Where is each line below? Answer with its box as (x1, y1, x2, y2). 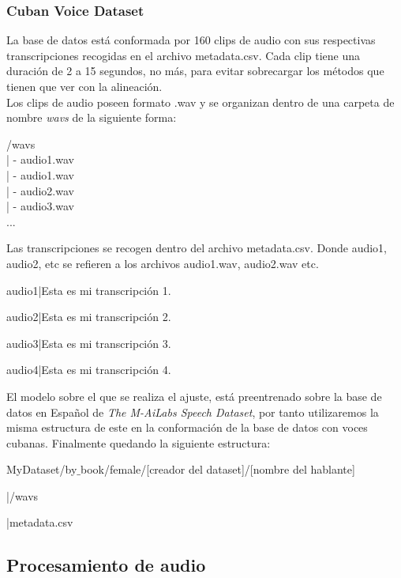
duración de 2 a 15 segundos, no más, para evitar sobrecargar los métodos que (6, 62, 384, 79)
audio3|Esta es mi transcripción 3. (6, 334, 171, 351)
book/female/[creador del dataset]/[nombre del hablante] (81, 461, 355, 478)
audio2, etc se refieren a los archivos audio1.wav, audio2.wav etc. (6, 255, 319, 271)
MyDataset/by (6, 461, 77, 478)
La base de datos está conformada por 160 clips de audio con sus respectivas (6, 32, 376, 48)
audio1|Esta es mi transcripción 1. (6, 281, 171, 298)
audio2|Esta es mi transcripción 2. (6, 308, 171, 325)
